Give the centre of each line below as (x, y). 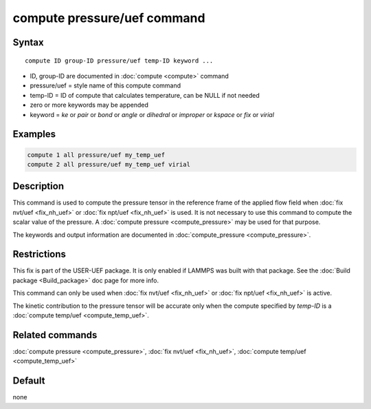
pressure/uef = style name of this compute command (105, 85)
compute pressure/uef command (109, 18)
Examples (34, 134)
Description (38, 186)
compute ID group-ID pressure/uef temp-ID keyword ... (119, 61)
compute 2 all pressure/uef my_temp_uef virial (109, 164)
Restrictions (40, 254)
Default (29, 381)
